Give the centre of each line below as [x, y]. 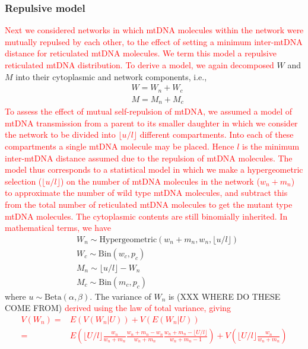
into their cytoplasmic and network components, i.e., [111, 76]
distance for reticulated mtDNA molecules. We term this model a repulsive [141, 53]
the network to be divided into [60, 134]
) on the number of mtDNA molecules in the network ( [160, 181]
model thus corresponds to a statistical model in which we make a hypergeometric [154, 169]
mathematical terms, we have [58, 228]
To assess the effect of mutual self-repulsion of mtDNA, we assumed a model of [149, 111]
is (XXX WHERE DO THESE [224, 296]
